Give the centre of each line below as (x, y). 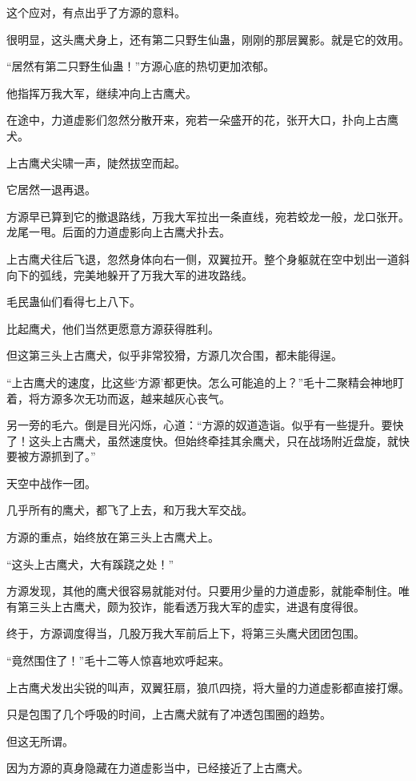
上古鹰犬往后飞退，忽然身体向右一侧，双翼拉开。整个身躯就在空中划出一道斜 (208, 258)
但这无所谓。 (40, 741)
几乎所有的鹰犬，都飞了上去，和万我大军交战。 (130, 510)
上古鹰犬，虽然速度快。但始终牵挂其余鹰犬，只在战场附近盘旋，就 (224, 440)
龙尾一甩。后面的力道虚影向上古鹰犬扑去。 (118, 232)
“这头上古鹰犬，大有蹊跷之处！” (90, 564)
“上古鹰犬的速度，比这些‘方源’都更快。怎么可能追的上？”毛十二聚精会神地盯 (205, 382)
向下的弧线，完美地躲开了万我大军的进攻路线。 (130, 274)
